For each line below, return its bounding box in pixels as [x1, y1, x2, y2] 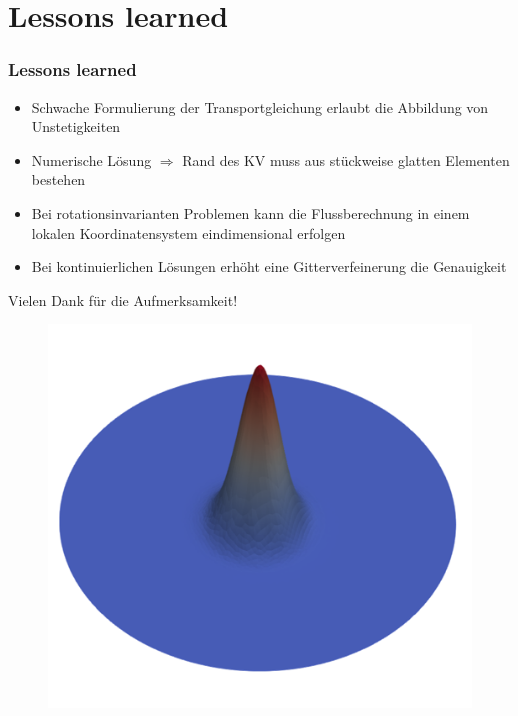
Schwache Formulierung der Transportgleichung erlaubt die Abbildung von [31, 96, 489, 117]
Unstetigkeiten [31, 116, 121, 137]
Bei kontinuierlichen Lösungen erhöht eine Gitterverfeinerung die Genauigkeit [31, 256, 507, 277]
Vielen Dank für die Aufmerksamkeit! [8, 289, 238, 310]
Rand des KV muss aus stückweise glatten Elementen [182, 149, 510, 170]
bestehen [31, 169, 86, 190]
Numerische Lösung [31, 149, 152, 170]
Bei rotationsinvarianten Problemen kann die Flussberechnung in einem [31, 202, 470, 223]
